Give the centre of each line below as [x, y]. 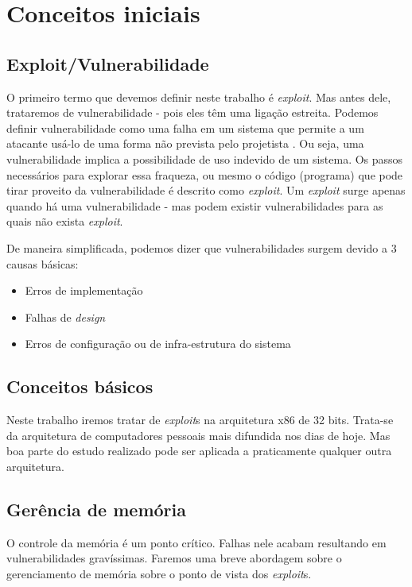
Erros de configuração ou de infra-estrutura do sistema [158, 344]
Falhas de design [65, 317]
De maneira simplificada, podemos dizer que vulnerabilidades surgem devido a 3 [202, 247]
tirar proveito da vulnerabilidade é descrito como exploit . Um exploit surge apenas [206, 190]
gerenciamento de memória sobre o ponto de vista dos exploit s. [159, 573]
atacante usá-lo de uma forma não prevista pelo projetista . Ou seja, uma [185, 143]
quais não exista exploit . [65, 221]
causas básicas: [43, 263]
